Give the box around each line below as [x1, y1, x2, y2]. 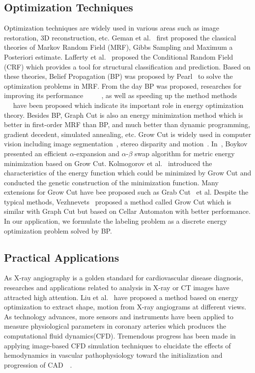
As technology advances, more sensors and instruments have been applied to [4, 311, 233, 321]
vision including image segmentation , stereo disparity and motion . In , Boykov [4, 138, 248, 149]
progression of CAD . [4, 359, 72, 370]
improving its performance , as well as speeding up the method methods [4, 90, 237, 101]
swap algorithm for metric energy [135, 148, 235, 158]
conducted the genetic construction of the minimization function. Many [4, 177, 219, 187]
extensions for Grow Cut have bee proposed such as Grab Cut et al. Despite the [4, 187, 249, 197]
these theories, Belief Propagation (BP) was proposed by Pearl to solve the [4, 71, 233, 81]
